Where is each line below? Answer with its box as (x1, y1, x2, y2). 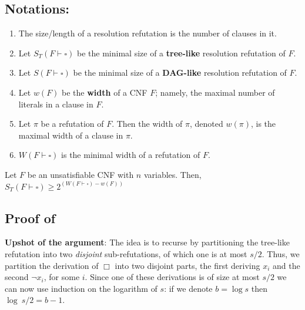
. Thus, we (262, 247, 300, 260)
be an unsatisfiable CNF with (27, 168, 134, 180)
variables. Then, (143, 168, 202, 180)
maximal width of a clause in (18, 129, 123, 141)
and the (273, 259, 300, 271)
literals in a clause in (18, 97, 93, 110)
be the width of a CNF (62, 86, 148, 98)
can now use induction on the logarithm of (5, 282, 157, 294)
